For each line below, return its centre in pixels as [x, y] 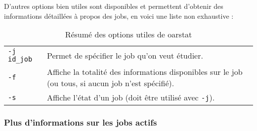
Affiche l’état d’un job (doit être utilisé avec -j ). [131, 98]
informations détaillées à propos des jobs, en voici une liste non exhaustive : [119, 16]
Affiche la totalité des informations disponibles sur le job [145, 72]
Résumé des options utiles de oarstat [128, 34]
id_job [20, 59]
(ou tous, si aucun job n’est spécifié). [110, 83]
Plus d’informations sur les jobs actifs [81, 122]
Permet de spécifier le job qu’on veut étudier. [125, 55]
